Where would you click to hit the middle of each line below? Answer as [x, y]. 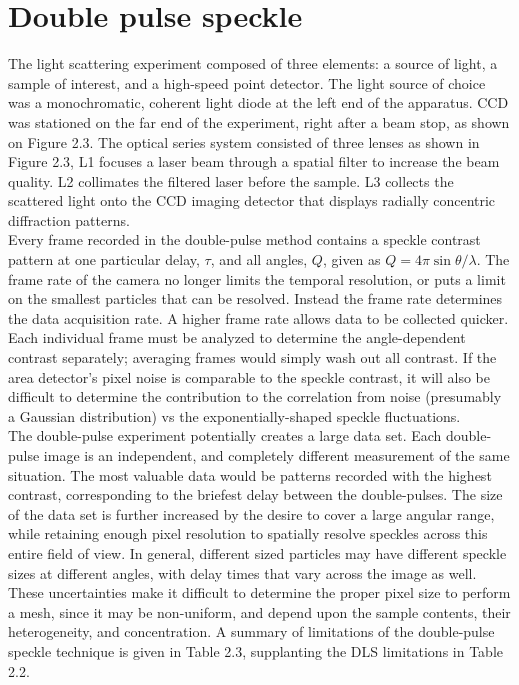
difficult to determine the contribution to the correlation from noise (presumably [255, 396]
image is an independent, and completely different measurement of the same [276, 455]
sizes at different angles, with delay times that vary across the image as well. [242, 572]
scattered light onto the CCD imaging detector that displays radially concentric [252, 200]
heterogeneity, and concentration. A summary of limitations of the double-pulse [251, 631]
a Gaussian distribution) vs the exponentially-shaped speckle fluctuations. [234, 415]
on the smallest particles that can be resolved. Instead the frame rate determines [255, 298]
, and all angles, [259, 259]
